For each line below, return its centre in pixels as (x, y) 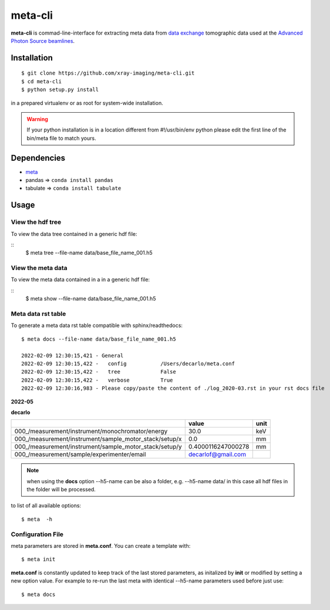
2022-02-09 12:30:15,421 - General (73, 355)
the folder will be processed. (61, 490)
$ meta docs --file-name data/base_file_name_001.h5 (99, 339)
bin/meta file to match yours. (61, 138)
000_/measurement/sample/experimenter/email (80, 454)
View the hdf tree (36, 222)
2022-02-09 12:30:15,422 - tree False (99, 372)
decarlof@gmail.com (217, 454)
